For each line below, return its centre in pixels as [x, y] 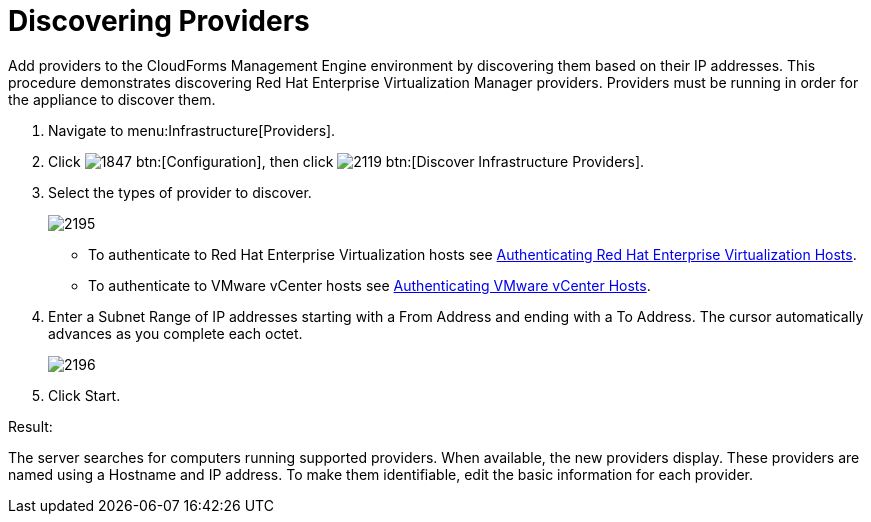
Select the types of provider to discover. [180, 192]
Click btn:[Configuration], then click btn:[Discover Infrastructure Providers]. [346, 161]
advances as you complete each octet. [175, 333]
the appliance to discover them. [112, 99]
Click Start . [84, 395]
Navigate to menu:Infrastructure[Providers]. [192, 130]
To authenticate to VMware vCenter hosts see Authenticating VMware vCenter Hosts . [369, 285]
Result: [30, 426]
